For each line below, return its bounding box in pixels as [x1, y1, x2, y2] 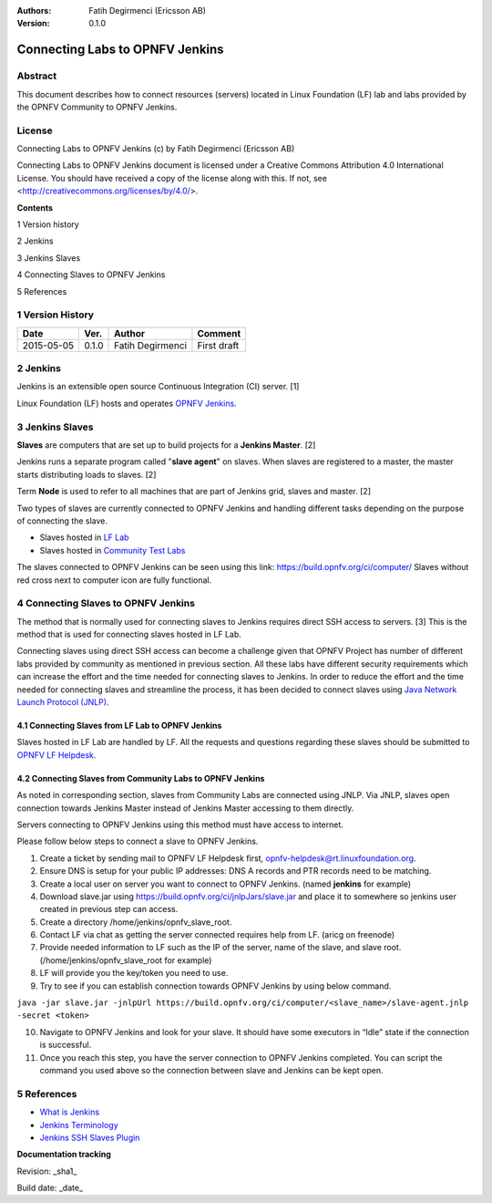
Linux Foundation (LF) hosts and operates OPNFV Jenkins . [16, 398, 237, 409]
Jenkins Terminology [39, 1119, 118, 1130]
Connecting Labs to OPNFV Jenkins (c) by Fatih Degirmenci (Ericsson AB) [16, 143, 295, 154]
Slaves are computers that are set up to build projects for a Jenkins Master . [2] [16, 440, 316, 451]
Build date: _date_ [16, 1182, 84, 1194]
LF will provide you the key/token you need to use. [39, 968, 229, 979]
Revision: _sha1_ [16, 1166, 77, 1177]
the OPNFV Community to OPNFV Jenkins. [16, 101, 178, 112]
